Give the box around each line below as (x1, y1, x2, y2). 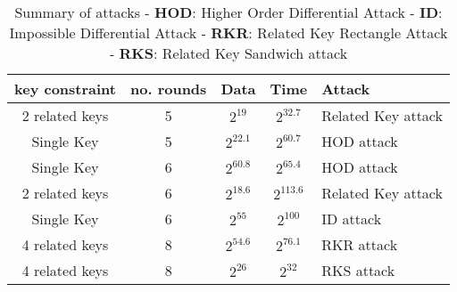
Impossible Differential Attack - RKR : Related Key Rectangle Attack (9, 22, 448, 43)
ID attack (321, 208, 382, 229)
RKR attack (321, 234, 398, 255)
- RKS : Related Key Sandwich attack (109, 43, 348, 63)
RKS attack (321, 260, 395, 280)
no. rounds (129, 78, 207, 99)
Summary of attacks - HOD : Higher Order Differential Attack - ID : (14, 2, 443, 22)
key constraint (14, 78, 116, 99)
